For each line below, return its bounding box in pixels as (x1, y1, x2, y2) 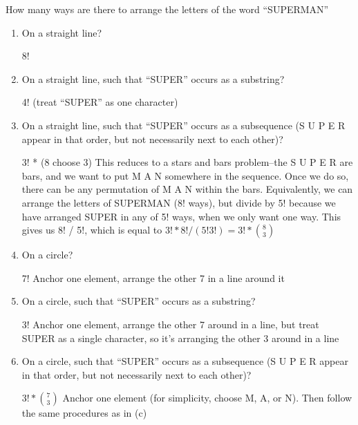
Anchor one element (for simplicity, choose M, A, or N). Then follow (62, 390, 352, 405)
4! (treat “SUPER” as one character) (21, 95, 178, 109)
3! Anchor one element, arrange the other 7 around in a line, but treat (21, 317, 319, 331)
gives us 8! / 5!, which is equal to (21, 223, 162, 237)
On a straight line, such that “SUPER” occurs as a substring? (21, 71, 285, 86)
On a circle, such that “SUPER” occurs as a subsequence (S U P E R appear (21, 354, 348, 368)
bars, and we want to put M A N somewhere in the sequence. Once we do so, (21, 168, 349, 182)
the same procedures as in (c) (21, 406, 147, 420)
